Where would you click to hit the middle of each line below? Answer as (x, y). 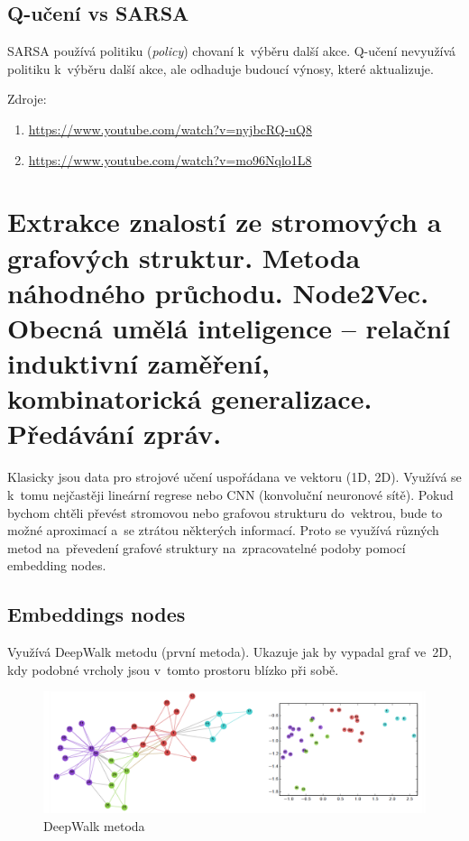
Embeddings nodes (97, 614)
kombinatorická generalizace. (190, 398)
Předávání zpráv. (115, 434)
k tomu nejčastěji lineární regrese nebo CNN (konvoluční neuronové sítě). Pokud (230, 495)
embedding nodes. (57, 565)
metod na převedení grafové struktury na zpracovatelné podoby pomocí (207, 547)
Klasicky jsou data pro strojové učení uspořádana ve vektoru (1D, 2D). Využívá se (234, 477)
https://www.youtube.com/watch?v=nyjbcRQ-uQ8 (170, 129)
